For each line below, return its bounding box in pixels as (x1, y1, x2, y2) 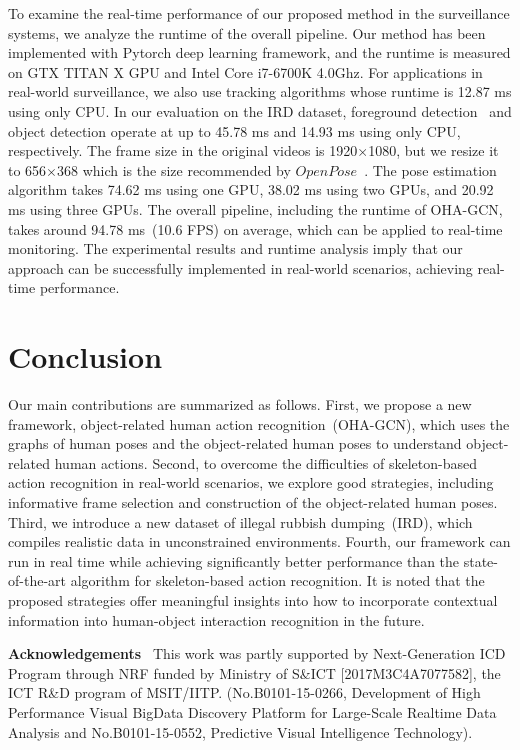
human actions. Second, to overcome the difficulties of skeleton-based (54, 452, 477, 473)
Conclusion (8, 336, 163, 377)
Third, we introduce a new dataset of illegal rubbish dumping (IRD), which (8, 511, 473, 532)
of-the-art (8, 570, 66, 591)
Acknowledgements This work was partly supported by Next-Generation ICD (8, 643, 506, 664)
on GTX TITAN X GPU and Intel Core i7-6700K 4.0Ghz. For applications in (8, 61, 483, 82)
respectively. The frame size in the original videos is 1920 (8, 140, 358, 161)
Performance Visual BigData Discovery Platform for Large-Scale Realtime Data (8, 701, 497, 722)
